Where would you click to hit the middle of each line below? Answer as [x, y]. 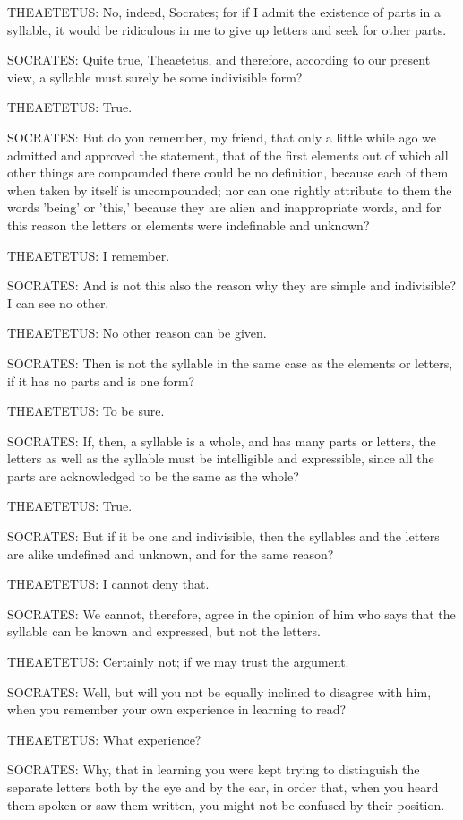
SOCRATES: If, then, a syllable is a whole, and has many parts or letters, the [222, 440]
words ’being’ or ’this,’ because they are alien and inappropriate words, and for [224, 207]
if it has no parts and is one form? [101, 380]
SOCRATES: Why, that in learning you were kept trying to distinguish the [214, 769]
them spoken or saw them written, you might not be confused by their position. [226, 804]
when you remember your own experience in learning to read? [177, 709]
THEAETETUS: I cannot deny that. [108, 584]
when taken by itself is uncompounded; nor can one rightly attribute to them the [230, 190]
